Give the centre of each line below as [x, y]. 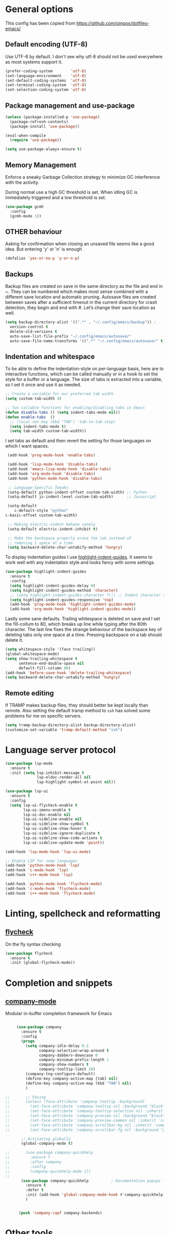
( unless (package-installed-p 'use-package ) [53, 117]
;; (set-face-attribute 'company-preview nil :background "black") [86, 1116]
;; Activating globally [46, 1139]
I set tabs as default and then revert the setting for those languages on [78, 441]
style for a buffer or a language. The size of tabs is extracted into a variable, [84, 379]
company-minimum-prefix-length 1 [74, 1060]
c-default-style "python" [41, 511]
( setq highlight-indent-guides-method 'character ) [64, 590]
